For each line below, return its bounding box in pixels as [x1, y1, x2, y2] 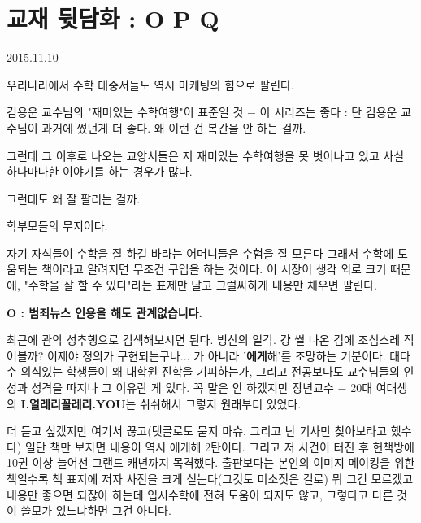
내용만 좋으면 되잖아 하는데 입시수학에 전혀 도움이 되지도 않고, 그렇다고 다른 [7, 486, 393, 503]
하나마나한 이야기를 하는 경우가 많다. [7, 163, 193, 180]
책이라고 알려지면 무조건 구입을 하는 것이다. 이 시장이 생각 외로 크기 [41, 260, 387, 277]
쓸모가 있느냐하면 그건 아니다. [20, 502, 171, 519]
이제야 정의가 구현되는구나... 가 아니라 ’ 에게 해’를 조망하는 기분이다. [46, 346, 386, 364]
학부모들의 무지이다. [7, 217, 108, 234]
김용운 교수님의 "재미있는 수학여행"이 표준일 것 [7, 103, 244, 120]
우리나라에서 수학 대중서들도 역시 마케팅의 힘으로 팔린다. [7, 76, 294, 93]
